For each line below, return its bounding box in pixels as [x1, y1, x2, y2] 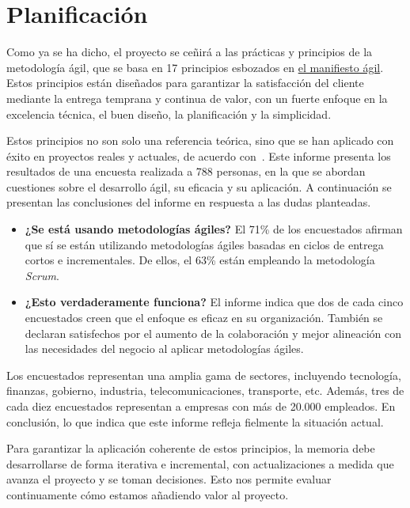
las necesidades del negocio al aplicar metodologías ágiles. [25, 340, 304, 357]
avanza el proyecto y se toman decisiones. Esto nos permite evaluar [6, 471, 332, 487]
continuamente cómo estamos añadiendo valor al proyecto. [6, 486, 289, 502]
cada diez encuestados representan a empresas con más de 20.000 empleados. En [6, 398, 396, 414]
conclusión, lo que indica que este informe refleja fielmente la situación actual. [6, 413, 384, 430]
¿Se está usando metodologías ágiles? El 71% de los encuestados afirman [25, 221, 403, 237]
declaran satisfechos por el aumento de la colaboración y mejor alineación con [25, 324, 401, 341]
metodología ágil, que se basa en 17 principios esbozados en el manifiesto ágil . [6, 59, 384, 75]
